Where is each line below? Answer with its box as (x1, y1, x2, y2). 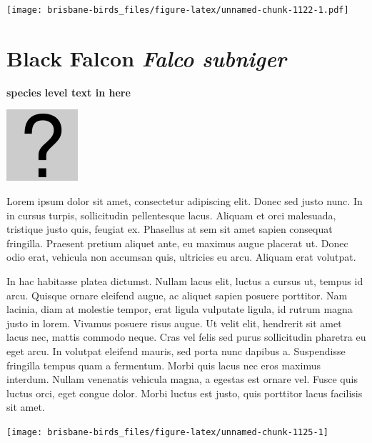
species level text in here (6, 84, 131, 99)
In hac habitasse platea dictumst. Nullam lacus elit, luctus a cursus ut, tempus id (6, 273, 363, 288)
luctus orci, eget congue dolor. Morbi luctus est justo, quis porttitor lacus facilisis (6, 385, 363, 400)
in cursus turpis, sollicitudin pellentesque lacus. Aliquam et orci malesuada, (6, 207, 336, 222)
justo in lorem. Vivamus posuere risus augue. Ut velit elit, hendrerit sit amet (6, 315, 342, 330)
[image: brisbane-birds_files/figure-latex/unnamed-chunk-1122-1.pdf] (6, 5, 349, 15)
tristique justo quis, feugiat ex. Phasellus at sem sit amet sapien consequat (6, 221, 333, 237)
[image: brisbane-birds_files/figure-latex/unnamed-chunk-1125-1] (6, 427, 329, 437)
